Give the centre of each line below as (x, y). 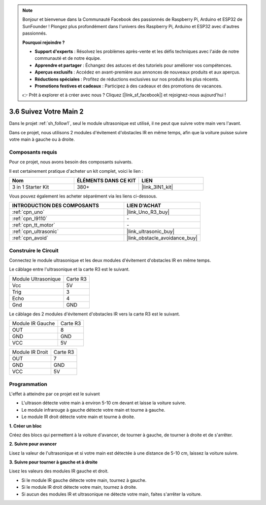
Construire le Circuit (34, 250)
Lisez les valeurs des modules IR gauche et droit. (59, 471)
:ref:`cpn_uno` (28, 212)
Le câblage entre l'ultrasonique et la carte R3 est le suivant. (69, 270)
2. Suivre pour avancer (33, 444)
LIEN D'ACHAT (144, 206)
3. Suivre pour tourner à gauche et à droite (53, 462)
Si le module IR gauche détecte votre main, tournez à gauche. (84, 480)
